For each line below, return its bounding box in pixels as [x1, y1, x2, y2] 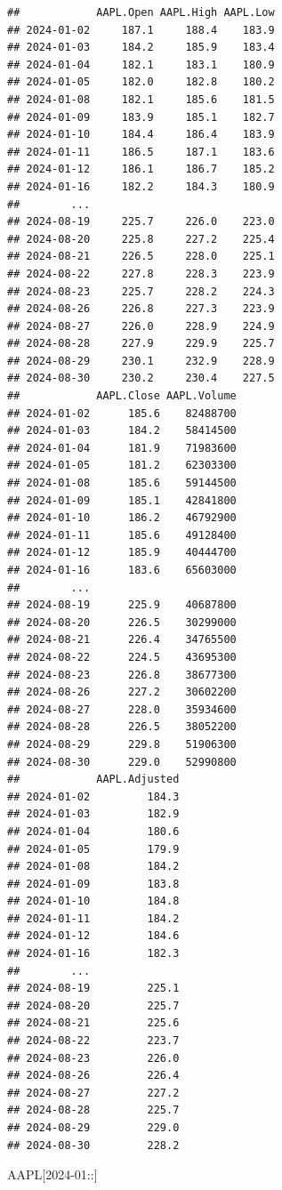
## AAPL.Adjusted [7, 773, 180, 786]
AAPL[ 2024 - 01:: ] [7, 1165, 98, 1184]
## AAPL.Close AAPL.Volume [7, 390, 237, 403]
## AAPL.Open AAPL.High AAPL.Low [7, 6, 275, 19]
